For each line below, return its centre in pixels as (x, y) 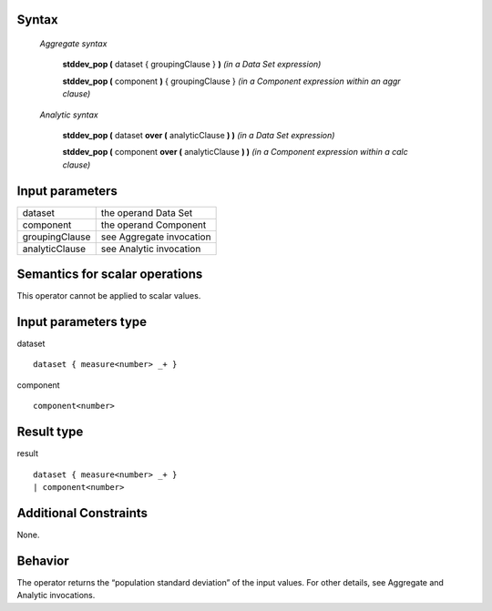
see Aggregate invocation (156, 237)
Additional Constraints (82, 513)
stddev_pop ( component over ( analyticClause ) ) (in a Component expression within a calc (236, 152)
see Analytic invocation (151, 249)
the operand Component (154, 225)
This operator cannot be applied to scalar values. (109, 296)
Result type (50, 432)
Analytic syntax (69, 115)
